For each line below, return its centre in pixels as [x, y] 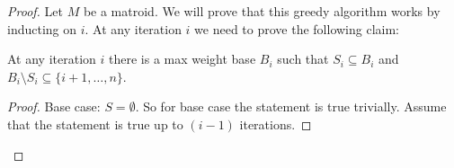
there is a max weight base [182, 59]
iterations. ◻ [276, 124]
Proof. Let [35, 11]
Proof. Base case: [54, 106]
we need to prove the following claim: [297, 28]
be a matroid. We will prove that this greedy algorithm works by [262, 11]
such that [303, 59]
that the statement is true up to [95, 124]
